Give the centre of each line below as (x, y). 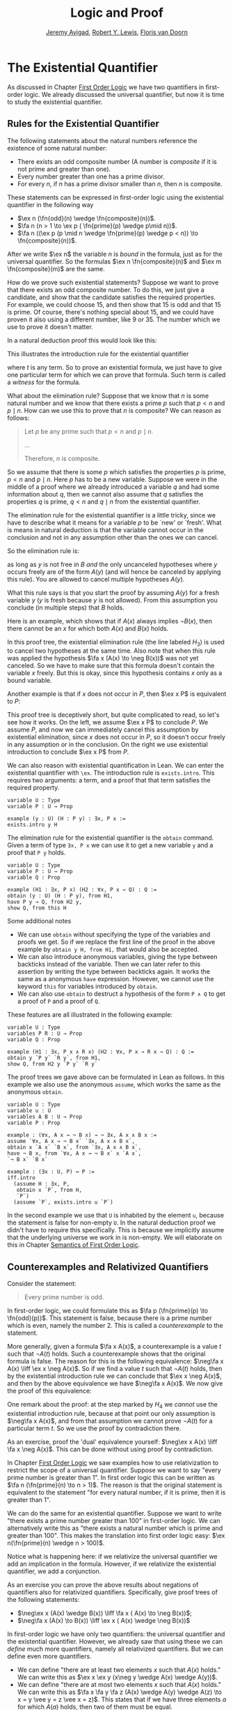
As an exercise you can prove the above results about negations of (103, 1584)
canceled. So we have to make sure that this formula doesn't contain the (111, 666)
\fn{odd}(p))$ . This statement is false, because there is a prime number (110, 1318)
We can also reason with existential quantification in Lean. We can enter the (116, 766)
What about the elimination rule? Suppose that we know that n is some (108, 395)
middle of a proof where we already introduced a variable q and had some (113, 487)
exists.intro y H (32, 825)
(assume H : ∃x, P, (42, 1184)
